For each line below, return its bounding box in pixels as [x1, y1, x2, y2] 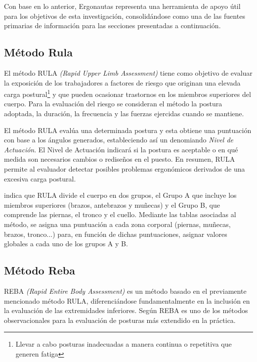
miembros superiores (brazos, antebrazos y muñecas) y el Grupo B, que [4, 199, 220, 210]
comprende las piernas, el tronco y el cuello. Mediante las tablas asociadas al [4, 209, 236, 220]
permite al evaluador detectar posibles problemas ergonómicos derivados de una [4, 163, 245, 174]
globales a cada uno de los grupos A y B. [4, 238, 128, 249]
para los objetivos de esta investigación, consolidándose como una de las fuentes [4, 10, 245, 21]
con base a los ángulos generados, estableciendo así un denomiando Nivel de [4, 135, 234, 145]
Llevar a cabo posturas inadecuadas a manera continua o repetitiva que [15, 339, 232, 349]
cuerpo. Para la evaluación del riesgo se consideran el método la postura [4, 98, 222, 109]
